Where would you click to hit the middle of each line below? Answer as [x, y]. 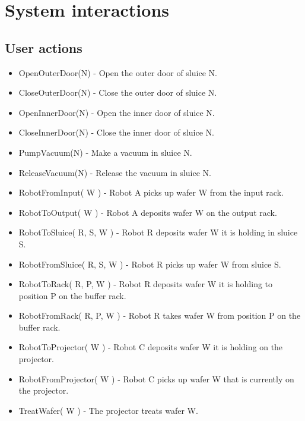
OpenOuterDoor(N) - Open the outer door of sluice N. [118, 72]
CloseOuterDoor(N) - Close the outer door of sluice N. [118, 92]
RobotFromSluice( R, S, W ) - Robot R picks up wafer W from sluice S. [150, 264]
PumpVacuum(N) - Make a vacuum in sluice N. [105, 152]
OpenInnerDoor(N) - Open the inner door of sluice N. [117, 112]
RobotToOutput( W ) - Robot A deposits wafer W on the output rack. [148, 212]
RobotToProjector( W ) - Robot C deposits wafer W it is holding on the [151, 347]
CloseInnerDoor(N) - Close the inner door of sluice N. [116, 132]
